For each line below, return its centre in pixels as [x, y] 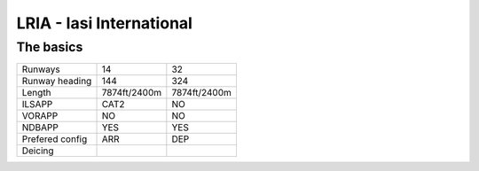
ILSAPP [37, 105]
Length [37, 93]
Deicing [38, 151]
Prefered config [55, 139]
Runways [41, 69]
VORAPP [40, 116]
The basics [50, 47]
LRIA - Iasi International [104, 23]
